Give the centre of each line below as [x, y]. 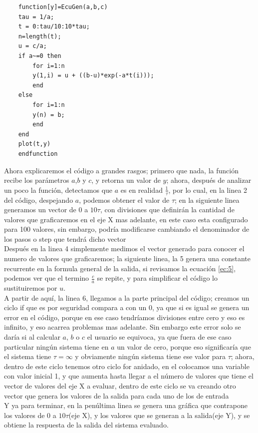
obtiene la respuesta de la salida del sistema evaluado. [86, 425]
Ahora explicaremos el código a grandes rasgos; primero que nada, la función [121, 170]
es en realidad [141, 190]
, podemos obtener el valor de [124, 200]
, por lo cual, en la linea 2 [208, 190]
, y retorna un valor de [126, 180]
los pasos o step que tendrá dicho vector [65, 238]
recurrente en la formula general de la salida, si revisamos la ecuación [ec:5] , [120, 268]
